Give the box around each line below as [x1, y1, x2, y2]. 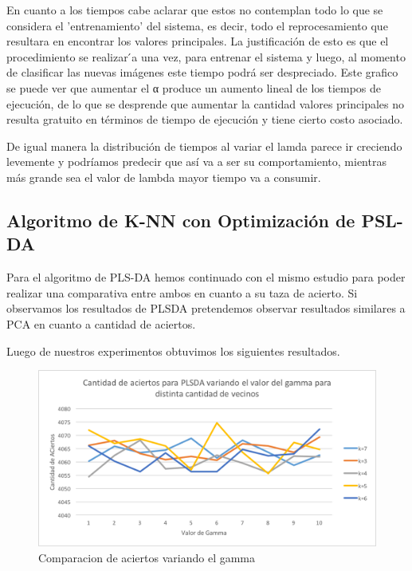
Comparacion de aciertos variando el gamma [38, 549, 256, 565]
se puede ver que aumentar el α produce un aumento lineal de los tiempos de [6, 79, 382, 96]
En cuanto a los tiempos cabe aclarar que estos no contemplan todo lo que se [6, 2, 383, 18]
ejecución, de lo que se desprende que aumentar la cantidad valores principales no [6, 95, 404, 112]
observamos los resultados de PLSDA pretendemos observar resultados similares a [6, 300, 406, 317]
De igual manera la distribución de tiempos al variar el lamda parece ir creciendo [6, 137, 402, 154]
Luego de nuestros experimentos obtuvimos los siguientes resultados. [6, 342, 340, 359]
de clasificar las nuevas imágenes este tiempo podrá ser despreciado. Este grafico [6, 64, 398, 81]
